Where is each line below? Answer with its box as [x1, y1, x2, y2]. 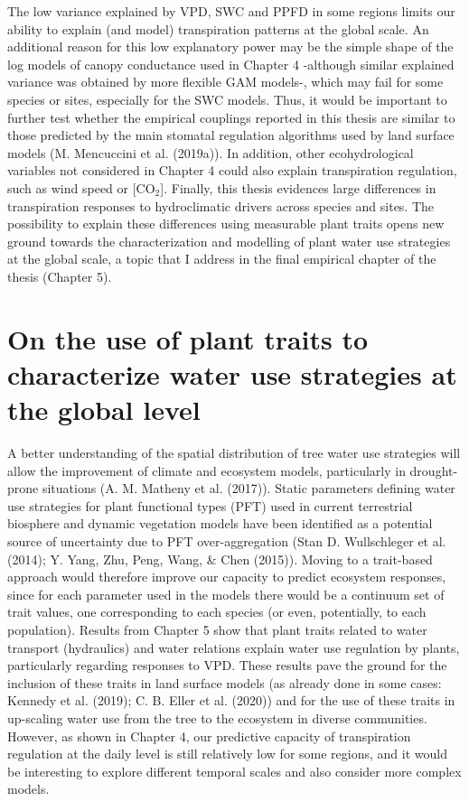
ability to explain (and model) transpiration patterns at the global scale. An [7, 19, 429, 38]
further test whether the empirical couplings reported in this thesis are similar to [7, 107, 455, 126]
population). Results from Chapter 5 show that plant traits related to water [7, 619, 427, 638]
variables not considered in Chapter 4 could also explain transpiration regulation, [7, 161, 457, 180]
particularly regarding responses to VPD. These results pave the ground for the [7, 656, 447, 675]
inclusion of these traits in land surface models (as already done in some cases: [7, 673, 442, 692]
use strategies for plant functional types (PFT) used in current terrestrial [7, 496, 413, 515]
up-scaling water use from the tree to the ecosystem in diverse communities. [7, 708, 427, 727]
